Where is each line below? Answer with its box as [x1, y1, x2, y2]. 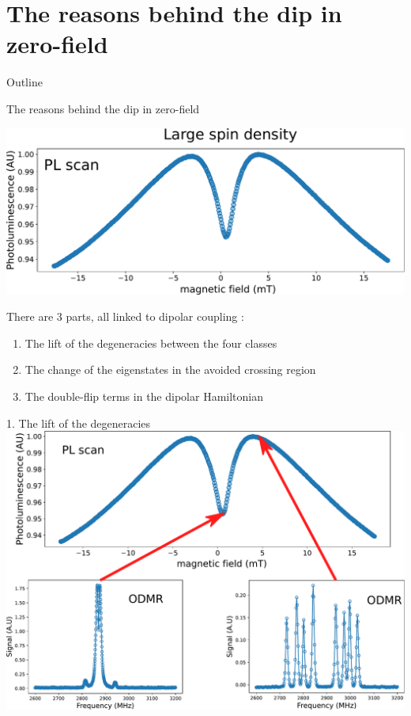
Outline [6, 74, 43, 90]
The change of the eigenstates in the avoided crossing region [25, 361, 316, 378]
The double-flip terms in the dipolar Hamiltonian [25, 388, 263, 405]
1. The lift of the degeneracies [6, 414, 151, 431]
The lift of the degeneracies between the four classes [25, 334, 277, 351]
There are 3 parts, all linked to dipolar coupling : [6, 308, 244, 325]
